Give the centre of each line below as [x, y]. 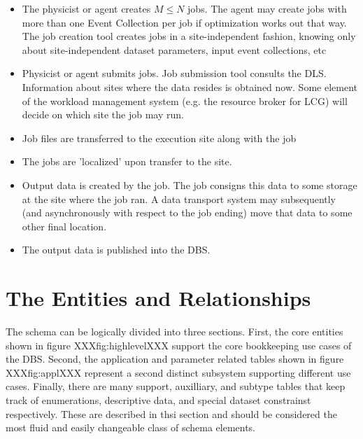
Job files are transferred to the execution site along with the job [159, 138]
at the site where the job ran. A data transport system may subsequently [179, 198]
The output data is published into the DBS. [116, 250]
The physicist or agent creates [86, 8]
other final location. [64, 226]
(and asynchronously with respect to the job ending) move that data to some [187, 212]
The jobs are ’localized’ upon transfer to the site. [127, 161]
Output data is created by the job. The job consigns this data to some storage [190, 184]
